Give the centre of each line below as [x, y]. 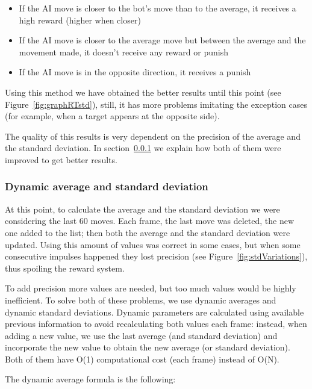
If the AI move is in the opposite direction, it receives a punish [135, 72]
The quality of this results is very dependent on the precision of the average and [153, 136]
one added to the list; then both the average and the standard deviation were [148, 232]
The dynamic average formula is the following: [90, 379]
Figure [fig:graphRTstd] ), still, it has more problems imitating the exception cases [156, 104]
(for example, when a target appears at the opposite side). [112, 116]
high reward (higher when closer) [80, 20]
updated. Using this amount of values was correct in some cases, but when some [153, 244]
